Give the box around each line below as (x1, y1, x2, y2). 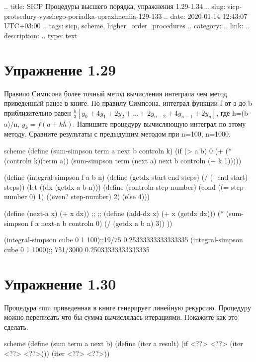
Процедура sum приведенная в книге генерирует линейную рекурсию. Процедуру (4, 302, 251, 312)
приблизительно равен (4, 107, 71, 118)
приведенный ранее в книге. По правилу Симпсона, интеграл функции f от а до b (4, 98, 252, 108)
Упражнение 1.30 (4, 273, 116, 293)
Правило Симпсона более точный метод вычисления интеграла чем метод (4, 88, 227, 98)
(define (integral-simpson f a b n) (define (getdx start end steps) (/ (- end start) (4, 172, 248, 182)
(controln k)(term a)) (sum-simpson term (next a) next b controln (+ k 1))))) (4, 155, 242, 165)
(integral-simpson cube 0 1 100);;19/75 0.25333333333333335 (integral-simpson (4, 234, 243, 245)
